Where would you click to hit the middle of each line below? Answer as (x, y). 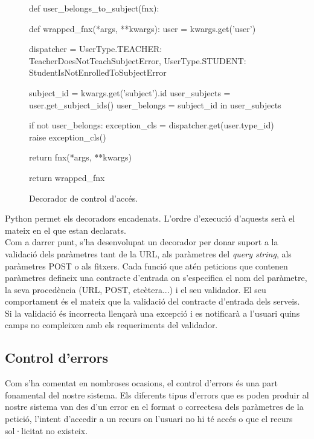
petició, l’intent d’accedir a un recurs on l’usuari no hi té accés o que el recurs (149, 419)
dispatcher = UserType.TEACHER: (96, 49)
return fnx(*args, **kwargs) (80, 157)
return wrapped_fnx (67, 177)
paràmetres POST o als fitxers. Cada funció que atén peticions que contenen (146, 266)
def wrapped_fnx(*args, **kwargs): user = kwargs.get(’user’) (143, 28)
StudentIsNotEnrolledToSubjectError (98, 72)
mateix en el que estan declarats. (66, 230)
